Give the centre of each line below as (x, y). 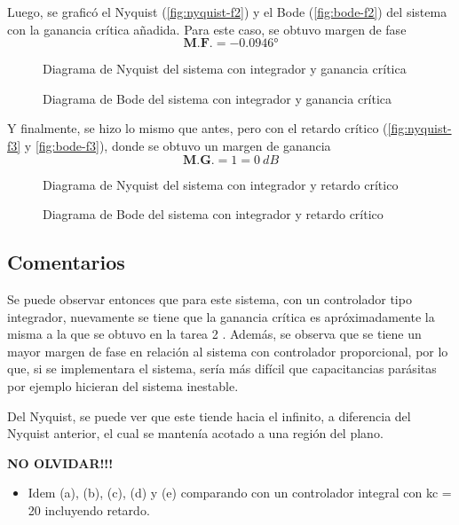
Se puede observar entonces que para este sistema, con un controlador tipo (210, 298)
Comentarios (66, 262)
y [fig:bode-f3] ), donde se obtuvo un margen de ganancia (178, 145)
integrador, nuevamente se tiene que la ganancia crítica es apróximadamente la (221, 316)
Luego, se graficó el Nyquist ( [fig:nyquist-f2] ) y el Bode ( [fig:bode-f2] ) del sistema (227, 12)
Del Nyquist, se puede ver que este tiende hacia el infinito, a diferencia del (209, 415)
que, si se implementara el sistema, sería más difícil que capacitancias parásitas (222, 368)
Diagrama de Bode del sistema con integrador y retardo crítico (213, 214)
